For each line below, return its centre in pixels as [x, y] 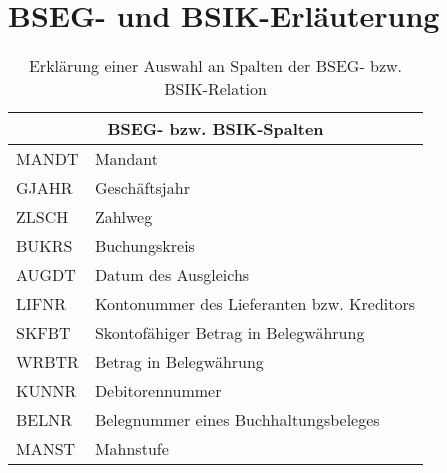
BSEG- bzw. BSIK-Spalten [215, 129]
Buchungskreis [144, 246]
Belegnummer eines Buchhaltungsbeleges [237, 420]
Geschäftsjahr [142, 188]
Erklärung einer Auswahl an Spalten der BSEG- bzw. [215, 66]
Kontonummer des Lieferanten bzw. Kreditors [255, 304]
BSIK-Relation [215, 89]
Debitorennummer [158, 391]
